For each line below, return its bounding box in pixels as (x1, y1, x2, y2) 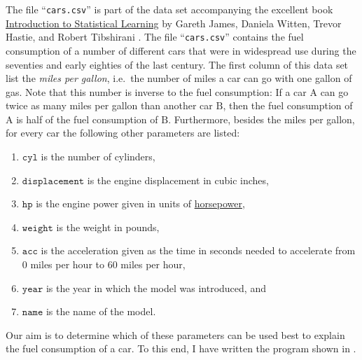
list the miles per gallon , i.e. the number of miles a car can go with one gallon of (6, 71, 352, 85)
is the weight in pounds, (56, 219, 160, 234)
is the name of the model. (46, 304, 156, 319)
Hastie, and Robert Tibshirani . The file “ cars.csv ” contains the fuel (6, 29, 304, 44)
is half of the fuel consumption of (16, 111, 158, 126)
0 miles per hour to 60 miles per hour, (22, 257, 186, 272)
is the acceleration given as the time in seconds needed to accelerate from (41, 243, 356, 258)
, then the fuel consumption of (223, 98, 353, 113)
